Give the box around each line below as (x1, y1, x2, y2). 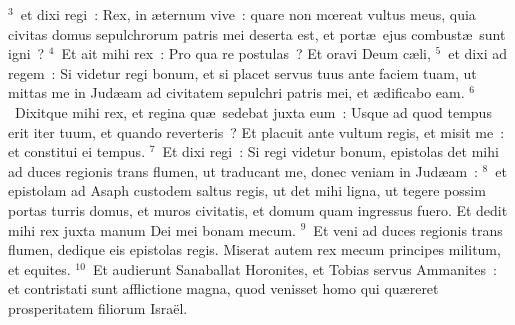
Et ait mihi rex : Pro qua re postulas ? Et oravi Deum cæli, (61, 43, 431, 64)
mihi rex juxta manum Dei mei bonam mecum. (8, 219, 296, 240)
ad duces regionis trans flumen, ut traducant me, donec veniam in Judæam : (8, 160, 478, 181)
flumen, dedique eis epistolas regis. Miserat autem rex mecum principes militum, (8, 239, 501, 260)
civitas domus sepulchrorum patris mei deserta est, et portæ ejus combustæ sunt (8, 23, 506, 44)
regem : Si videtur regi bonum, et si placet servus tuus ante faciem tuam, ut (8, 62, 477, 83)
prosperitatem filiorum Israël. (8, 297, 188, 318)
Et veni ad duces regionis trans (313, 219, 503, 240)
